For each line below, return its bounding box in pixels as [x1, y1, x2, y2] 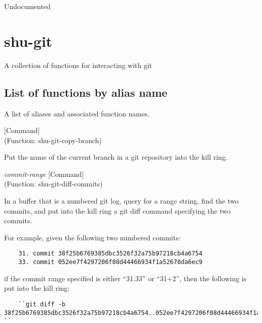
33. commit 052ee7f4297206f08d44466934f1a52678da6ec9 [18, 259, 203, 266]
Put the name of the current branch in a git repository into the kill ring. [4, 152, 228, 162]
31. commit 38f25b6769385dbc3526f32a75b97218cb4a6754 [18, 250, 203, 257]
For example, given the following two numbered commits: [4, 232, 181, 242]
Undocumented [4, 1, 51, 11]
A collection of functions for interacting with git [4, 59, 152, 70]
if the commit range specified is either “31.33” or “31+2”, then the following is [4, 273, 246, 283]
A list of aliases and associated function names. [4, 108, 150, 118]
